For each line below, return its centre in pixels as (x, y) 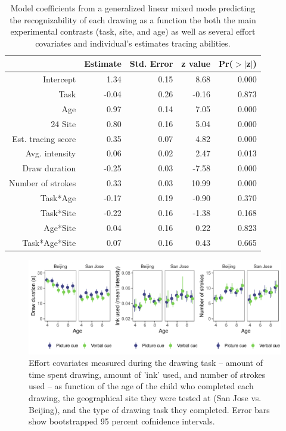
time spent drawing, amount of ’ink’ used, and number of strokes (147, 374)
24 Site (63, 123)
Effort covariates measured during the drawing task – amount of (146, 363)
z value (196, 64)
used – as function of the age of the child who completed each (141, 386)
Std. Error (151, 64)
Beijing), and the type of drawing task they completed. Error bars (149, 409)
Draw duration (49, 168)
